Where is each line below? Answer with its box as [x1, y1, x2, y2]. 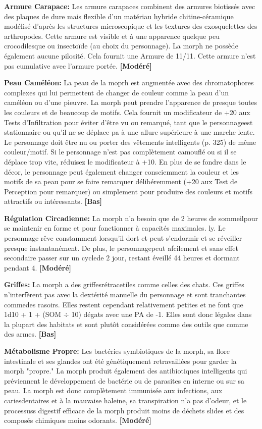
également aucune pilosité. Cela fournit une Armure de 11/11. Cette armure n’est [4, 50, 256, 61]
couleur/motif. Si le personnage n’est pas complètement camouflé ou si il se [4, 146, 237, 157]
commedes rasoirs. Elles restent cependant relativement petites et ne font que [4, 299, 243, 309]
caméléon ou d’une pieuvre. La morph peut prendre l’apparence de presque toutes [4, 97, 257, 108]
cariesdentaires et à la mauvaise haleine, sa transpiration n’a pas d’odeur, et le [4, 395, 247, 405]
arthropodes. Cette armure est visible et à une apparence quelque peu [4, 30, 220, 41]
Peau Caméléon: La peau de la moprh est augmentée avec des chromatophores [4, 77, 254, 88]
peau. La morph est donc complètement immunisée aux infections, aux [4, 385, 223, 396]
